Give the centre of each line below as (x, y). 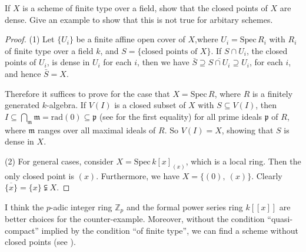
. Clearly (267, 175)
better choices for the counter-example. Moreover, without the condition (135, 219)
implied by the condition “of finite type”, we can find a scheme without (170, 230)
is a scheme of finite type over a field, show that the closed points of (145, 8)
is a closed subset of (150, 105)
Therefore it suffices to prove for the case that (87, 93)
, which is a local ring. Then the (243, 161)
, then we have (163, 62)
